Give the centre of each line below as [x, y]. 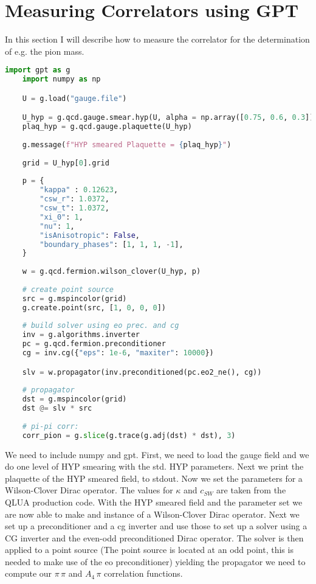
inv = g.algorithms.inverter [81, 335]
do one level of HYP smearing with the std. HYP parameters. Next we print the [154, 466]
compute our [29, 573]
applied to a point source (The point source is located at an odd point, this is [149, 550]
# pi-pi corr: [50, 426]
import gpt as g [38, 70]
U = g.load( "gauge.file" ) [74, 98]
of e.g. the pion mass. [45, 51]
